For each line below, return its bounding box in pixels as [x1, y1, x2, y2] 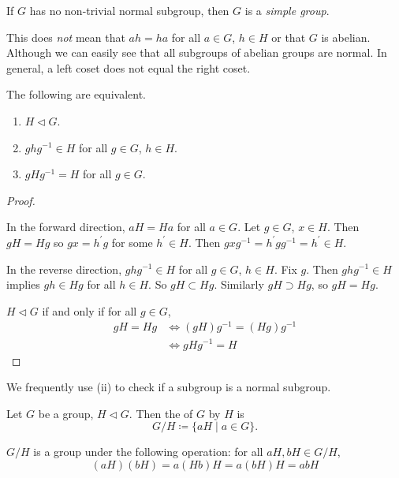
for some [111, 233, 153, 250]
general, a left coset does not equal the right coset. [6, 59, 251, 76]
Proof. [6, 192, 35, 208]
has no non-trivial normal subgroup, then [29, 2, 229, 18]
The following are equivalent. [6, 86, 146, 103]
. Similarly [214, 276, 264, 293]
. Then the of [129, 405, 193, 421]
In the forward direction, [6, 218, 125, 235]
